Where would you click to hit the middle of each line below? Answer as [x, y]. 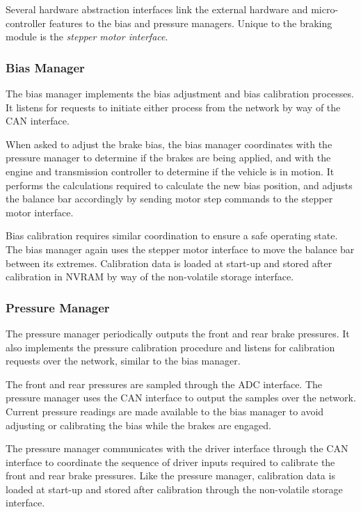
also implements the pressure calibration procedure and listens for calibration [170, 347]
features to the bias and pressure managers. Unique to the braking [191, 23]
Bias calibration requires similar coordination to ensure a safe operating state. [172, 235]
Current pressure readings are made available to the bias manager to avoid [165, 411]
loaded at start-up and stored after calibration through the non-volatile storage [174, 489]
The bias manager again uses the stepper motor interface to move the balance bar [180, 249]
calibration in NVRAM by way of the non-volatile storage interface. [150, 277]
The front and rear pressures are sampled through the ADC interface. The [164, 384]
